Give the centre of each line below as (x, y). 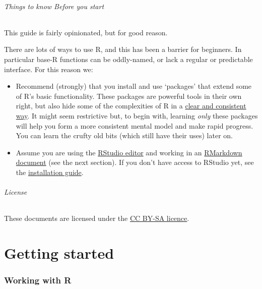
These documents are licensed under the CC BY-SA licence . (97, 218)
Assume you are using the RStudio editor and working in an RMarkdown (129, 152)
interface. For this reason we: (49, 69)
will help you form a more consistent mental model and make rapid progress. (135, 125)
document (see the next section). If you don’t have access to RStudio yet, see (135, 162)
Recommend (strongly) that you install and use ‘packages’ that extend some (134, 86)
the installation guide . (50, 172)
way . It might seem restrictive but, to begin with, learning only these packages (137, 115)
